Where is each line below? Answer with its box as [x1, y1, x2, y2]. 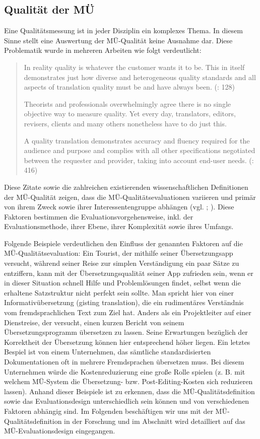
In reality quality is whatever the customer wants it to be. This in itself [24, 61, 245, 72]
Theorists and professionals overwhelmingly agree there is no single [24, 98, 231, 109]
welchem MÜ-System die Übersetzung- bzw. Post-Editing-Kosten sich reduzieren [4, 376, 253, 387]
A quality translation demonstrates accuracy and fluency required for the [24, 135, 250, 145]
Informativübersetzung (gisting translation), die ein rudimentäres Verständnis [4, 297, 244, 308]
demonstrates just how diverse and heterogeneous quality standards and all [24, 71, 256, 82]
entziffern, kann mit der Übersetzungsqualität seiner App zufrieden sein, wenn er [4, 267, 253, 278]
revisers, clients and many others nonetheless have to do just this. [24, 118, 227, 128]
